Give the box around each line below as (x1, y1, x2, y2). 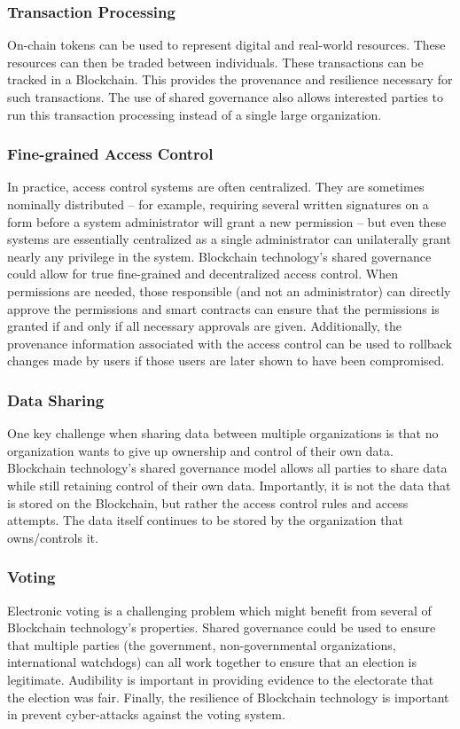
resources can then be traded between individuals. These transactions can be (7, 52, 424, 71)
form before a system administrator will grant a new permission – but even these (7, 212, 447, 231)
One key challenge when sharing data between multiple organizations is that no (7, 424, 439, 443)
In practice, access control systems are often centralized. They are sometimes (7, 177, 425, 196)
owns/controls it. (7, 528, 98, 546)
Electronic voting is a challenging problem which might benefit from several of (7, 600, 432, 619)
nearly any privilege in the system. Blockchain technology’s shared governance (7, 247, 432, 265)
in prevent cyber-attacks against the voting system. (7, 705, 285, 724)
